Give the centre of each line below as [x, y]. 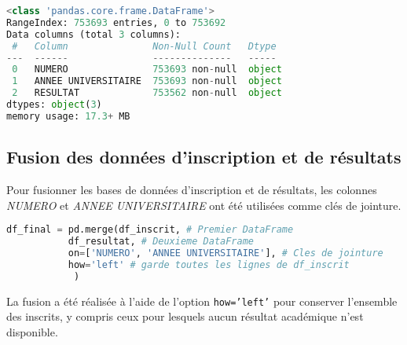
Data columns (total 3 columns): [93, 34]
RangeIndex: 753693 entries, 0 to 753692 [116, 22]
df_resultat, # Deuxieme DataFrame [161, 242]
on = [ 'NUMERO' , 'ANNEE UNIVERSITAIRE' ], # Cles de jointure [225, 253]
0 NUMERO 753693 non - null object [147, 70]
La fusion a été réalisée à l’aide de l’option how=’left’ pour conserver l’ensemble [202, 301]
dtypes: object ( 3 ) [54, 105]
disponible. [32, 331]
